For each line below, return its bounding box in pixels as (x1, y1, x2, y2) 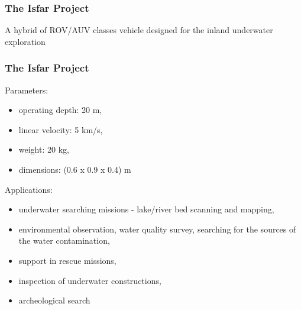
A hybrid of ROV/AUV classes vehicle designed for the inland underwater (5, 24, 273, 36)
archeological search (18, 294, 90, 306)
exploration (5, 35, 46, 47)
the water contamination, (18, 234, 110, 247)
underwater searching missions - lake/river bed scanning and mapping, (18, 203, 274, 215)
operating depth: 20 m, (18, 104, 102, 116)
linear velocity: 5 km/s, (18, 123, 103, 135)
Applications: (5, 183, 53, 195)
